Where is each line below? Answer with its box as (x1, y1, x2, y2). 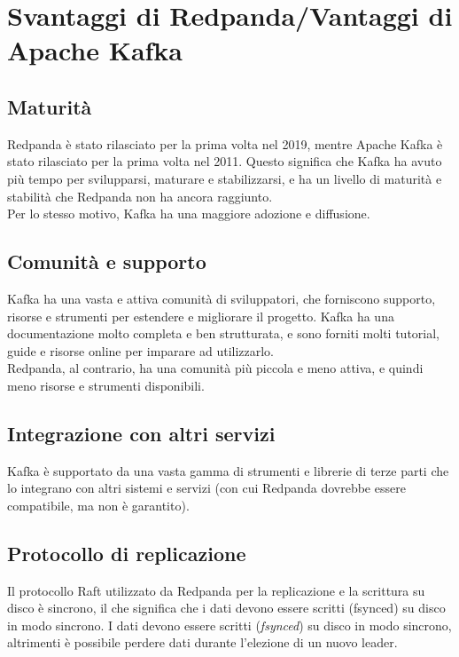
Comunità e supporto (7, 248, 206, 275)
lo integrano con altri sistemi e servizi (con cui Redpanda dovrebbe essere (7, 479, 406, 497)
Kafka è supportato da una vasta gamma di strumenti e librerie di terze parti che (7, 461, 449, 479)
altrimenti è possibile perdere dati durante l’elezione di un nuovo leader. (7, 633, 398, 652)
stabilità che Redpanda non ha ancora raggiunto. (7, 186, 273, 205)
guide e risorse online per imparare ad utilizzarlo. (7, 341, 275, 360)
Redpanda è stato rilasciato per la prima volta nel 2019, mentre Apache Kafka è (7, 134, 443, 153)
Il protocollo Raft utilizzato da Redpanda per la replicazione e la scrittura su (7, 581, 425, 599)
